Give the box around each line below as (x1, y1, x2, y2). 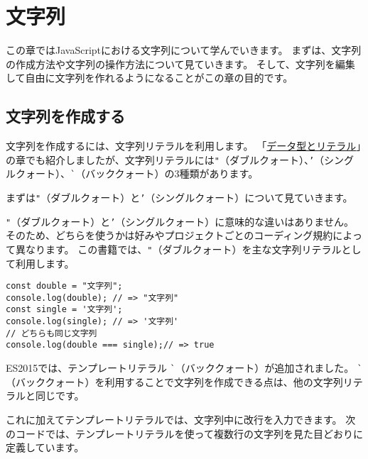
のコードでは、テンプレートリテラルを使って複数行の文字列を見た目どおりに (6, 426, 363, 441)
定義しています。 (6, 440, 85, 455)
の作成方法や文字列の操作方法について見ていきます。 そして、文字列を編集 (6, 56, 355, 71)
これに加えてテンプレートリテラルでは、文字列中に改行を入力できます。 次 (6, 411, 356, 426)
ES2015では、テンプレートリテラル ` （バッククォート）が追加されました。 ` (6, 360, 363, 375)
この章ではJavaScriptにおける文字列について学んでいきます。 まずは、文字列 (6, 43, 362, 57)
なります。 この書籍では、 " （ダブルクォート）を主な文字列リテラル (25, 241, 342, 256)
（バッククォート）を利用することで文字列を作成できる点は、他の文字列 (6, 374, 343, 389)
